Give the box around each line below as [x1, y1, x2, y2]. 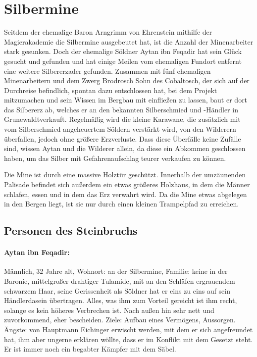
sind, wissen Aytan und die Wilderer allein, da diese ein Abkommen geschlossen [4, 143, 246, 153]
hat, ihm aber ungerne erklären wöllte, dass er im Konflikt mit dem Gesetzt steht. [4, 334, 253, 344]
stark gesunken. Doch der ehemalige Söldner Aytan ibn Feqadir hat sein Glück [4, 46, 242, 56]
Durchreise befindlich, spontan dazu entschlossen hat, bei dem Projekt [4, 85, 217, 95]
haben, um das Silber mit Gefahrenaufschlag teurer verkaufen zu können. [4, 153, 226, 163]
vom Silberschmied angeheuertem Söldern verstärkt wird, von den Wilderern [4, 124, 236, 134]
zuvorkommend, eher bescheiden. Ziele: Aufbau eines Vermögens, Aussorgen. [4, 314, 236, 325]
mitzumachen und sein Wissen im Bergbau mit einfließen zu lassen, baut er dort [4, 95, 248, 105]
